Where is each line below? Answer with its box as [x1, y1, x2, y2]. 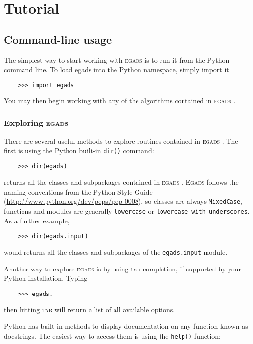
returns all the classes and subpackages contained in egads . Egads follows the [4, 177, 239, 187]
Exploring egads [4, 116, 69, 128]
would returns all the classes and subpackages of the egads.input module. [4, 246, 228, 257]
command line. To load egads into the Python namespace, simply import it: [4, 64, 231, 74]
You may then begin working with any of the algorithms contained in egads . [4, 96, 236, 106]
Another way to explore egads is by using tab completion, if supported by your [4, 263, 241, 273]
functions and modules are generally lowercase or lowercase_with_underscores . [4, 205, 250, 216]
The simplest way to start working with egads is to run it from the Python [4, 54, 230, 65]
